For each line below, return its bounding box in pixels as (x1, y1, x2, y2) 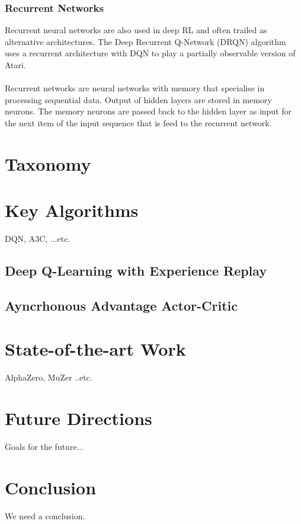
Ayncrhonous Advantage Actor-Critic (5, 296, 238, 314)
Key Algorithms (5, 198, 139, 222)
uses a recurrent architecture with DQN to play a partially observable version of (5, 47, 296, 59)
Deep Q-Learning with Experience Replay (5, 261, 267, 280)
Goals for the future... (5, 440, 84, 453)
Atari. (5, 59, 26, 71)
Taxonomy (5, 151, 91, 175)
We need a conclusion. (5, 509, 85, 522)
